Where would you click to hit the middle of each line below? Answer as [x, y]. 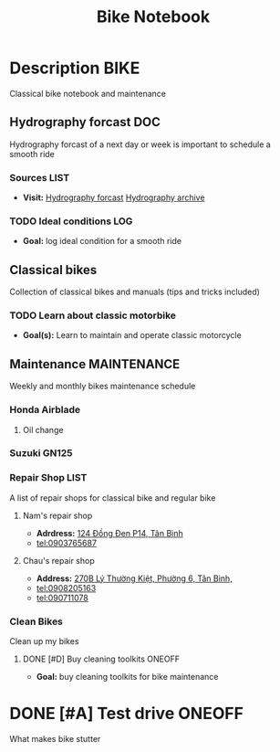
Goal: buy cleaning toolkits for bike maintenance [127, 677]
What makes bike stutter [55, 739]
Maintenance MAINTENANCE [95, 364]
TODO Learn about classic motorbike [93, 315]
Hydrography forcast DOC [85, 122]
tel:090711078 [62, 598]
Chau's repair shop [58, 560]
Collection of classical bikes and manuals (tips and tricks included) [135, 292]
